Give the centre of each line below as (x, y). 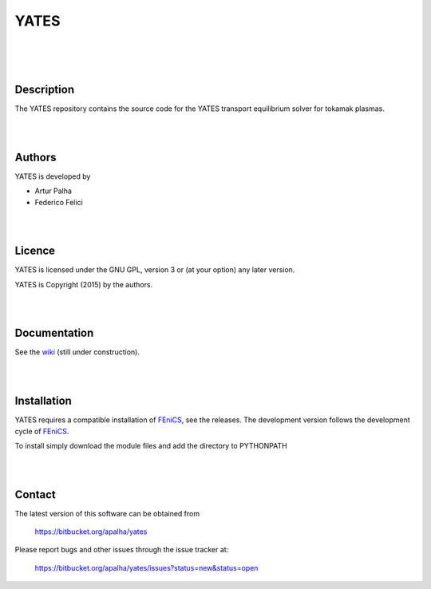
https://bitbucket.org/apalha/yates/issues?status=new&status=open (146, 567)
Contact (35, 494)
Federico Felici (59, 202)
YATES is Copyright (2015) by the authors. (84, 284)
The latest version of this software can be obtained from (107, 513)
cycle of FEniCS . (42, 431)
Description (45, 90)
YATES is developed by (53, 176)
